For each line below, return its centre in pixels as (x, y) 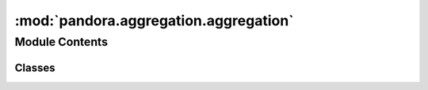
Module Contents (61, 42)
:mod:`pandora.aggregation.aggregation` (154, 21)
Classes (35, 67)
